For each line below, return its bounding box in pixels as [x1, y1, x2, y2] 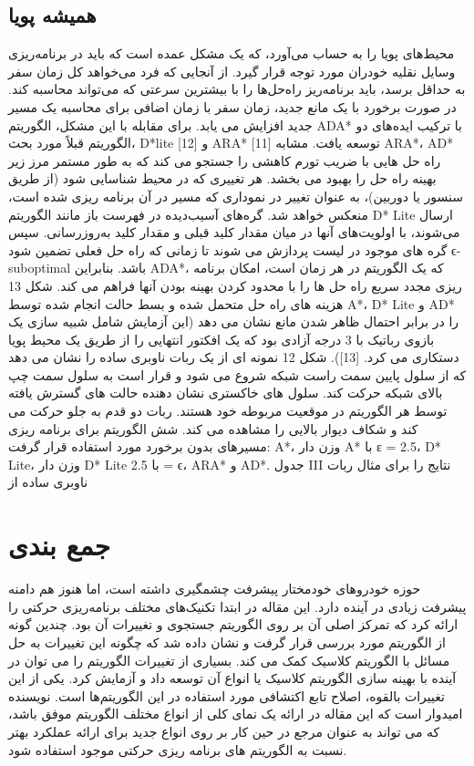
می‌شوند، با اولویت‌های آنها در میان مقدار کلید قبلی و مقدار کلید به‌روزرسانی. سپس [8, 223, 460, 242]
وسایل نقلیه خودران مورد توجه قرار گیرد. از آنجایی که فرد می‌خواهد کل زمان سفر [8, 61, 456, 80]
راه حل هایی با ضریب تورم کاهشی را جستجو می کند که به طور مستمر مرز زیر [8, 150, 441, 170]
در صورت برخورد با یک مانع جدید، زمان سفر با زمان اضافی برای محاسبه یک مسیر [8, 97, 457, 116]
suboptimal [8, 258, 71, 277]
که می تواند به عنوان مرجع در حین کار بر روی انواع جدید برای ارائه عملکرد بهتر [8, 721, 440, 740]
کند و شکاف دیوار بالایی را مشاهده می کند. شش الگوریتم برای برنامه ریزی [8, 419, 418, 438]
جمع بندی [8, 526, 110, 564]
